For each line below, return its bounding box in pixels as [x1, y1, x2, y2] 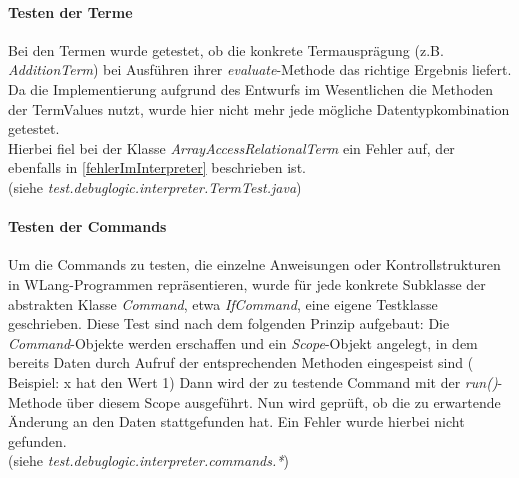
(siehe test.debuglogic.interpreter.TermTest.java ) [8, 176, 302, 197]
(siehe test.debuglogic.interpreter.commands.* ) [8, 450, 289, 471]
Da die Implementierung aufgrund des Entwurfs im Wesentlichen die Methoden [8, 78, 493, 99]
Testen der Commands [8, 216, 167, 237]
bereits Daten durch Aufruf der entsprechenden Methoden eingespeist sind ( [8, 352, 474, 373]
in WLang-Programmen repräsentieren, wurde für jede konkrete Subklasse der [8, 273, 486, 294]
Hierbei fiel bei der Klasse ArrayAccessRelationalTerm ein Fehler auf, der [8, 137, 455, 158]
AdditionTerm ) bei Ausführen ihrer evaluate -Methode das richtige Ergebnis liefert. [8, 59, 512, 80]
